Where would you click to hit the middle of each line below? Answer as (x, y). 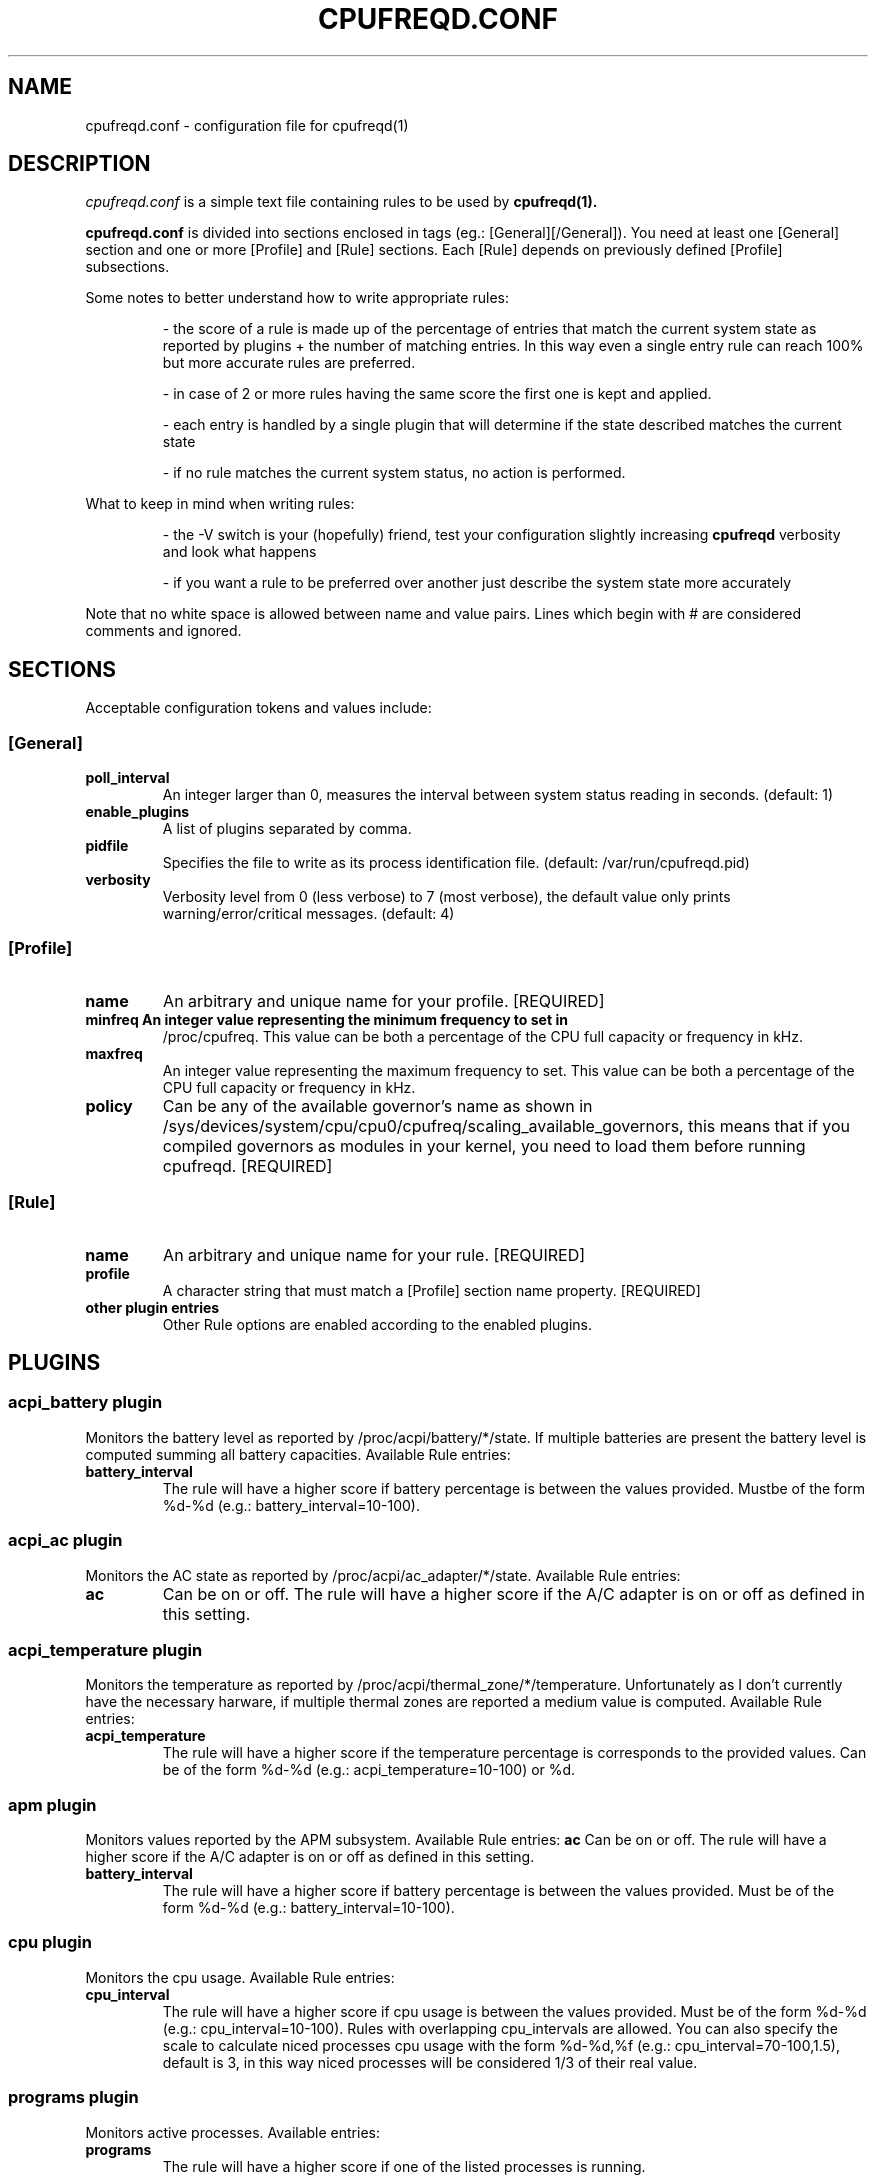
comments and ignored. (163, 631)
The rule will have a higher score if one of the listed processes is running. (404, 2166)
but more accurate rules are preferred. (289, 363)
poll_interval (127, 778)
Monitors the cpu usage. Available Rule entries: (240, 1977)
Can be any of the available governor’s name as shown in (377, 1105)
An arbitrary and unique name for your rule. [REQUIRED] (374, 1254)
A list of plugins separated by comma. (287, 829)
